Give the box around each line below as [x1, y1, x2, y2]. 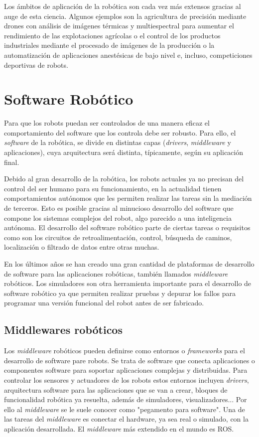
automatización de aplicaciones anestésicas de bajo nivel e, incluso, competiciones [4, 49, 253, 60]
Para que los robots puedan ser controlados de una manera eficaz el [4, 118, 210, 128]
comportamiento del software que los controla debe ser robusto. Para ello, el [4, 127, 236, 138]
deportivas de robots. [4, 59, 68, 70]
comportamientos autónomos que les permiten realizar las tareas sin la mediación [4, 193, 252, 203]
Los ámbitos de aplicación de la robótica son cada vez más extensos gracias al [4, 1, 241, 11]
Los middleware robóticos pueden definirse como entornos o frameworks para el [4, 345, 245, 356]
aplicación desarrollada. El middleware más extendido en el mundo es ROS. [4, 423, 234, 434]
